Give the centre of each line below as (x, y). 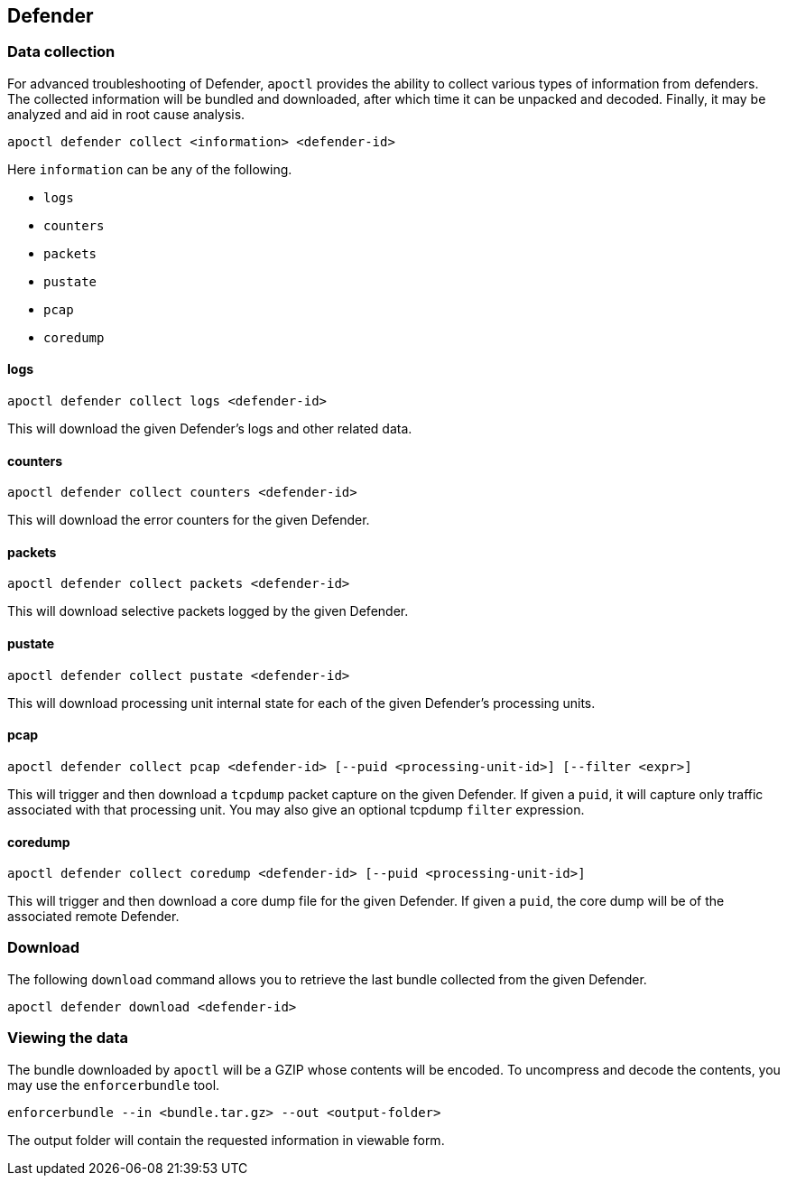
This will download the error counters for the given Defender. (189, 520)
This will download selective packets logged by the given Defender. (208, 611)
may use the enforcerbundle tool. (114, 1085)
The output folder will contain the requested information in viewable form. (226, 1140)
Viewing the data (68, 1038)
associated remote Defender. (93, 917)
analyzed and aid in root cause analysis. (126, 114)
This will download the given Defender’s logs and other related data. (210, 429)
